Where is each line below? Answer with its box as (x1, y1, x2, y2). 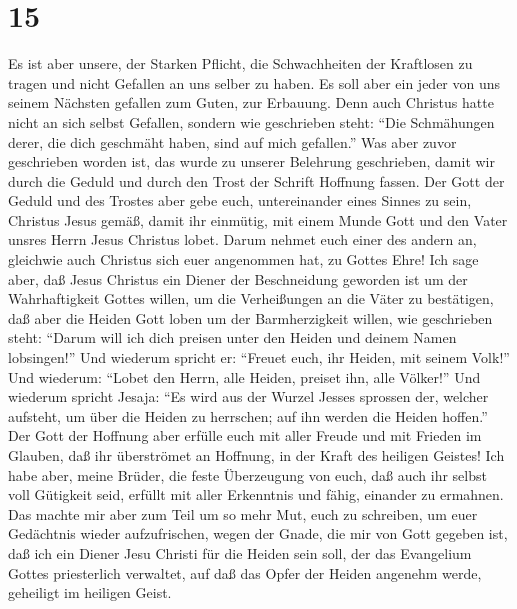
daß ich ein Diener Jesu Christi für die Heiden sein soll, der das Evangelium (8, 542, 472, 563)
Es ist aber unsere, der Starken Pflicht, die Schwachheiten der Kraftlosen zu (8, 53, 473, 74)
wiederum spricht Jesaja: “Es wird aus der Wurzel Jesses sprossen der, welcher (8, 386, 489, 407)
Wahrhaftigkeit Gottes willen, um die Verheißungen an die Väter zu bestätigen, (8, 288, 494, 309)
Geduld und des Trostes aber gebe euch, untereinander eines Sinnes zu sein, (8, 190, 472, 211)
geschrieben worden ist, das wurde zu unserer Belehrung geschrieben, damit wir (8, 151, 495, 172)
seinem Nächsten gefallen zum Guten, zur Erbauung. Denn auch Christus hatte (8, 92, 494, 113)
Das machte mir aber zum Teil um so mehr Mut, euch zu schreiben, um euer (8, 503, 478, 524)
